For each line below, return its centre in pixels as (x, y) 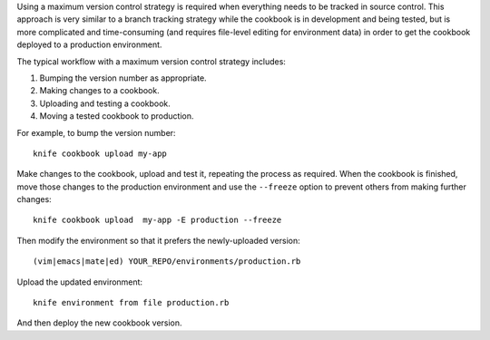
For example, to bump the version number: (96, 132)
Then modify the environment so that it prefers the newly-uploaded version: (159, 240)
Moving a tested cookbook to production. (117, 116)
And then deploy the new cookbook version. (99, 323)
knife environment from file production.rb (131, 303)
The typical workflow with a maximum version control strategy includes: (151, 61)
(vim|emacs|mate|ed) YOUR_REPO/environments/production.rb (167, 262)
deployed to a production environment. (89, 44)
